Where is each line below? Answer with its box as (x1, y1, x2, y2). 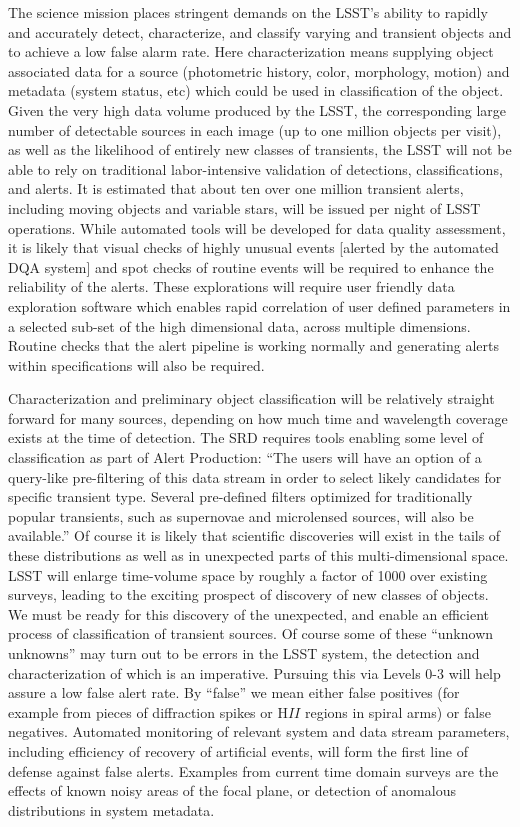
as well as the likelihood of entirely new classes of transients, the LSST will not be (8, 139, 512, 160)
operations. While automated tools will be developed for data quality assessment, (8, 217, 506, 238)
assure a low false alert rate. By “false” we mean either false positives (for (8, 682, 460, 703)
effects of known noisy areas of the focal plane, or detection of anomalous (8, 780, 456, 801)
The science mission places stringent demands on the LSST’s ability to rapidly (8, 2, 488, 22)
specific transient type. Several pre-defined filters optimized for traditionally (8, 486, 473, 507)
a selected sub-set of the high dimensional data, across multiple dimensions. (8, 315, 471, 336)
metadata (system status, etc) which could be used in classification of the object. (8, 80, 504, 101)
